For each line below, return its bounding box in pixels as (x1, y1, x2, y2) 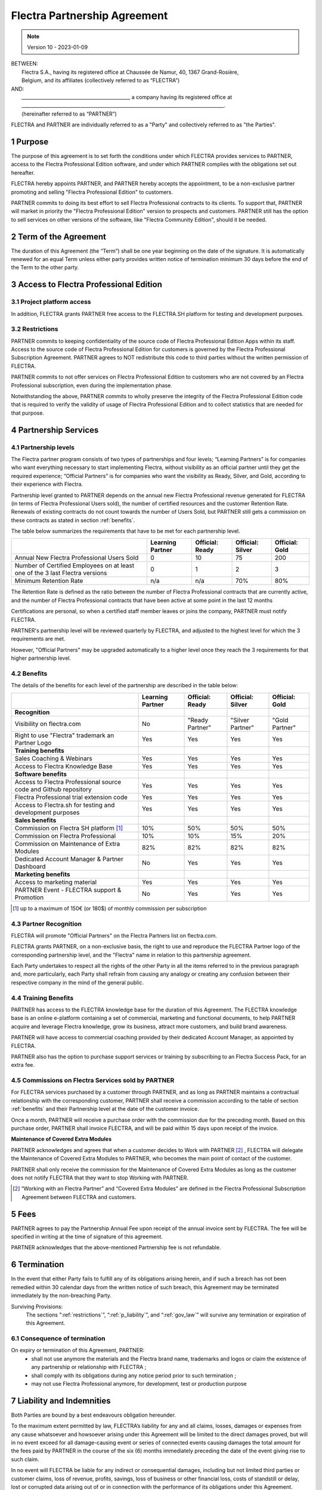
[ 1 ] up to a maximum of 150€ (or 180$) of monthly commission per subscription (13, 905, 207, 912)
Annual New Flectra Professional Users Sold (14, 554, 139, 562)
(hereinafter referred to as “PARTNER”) (21, 110, 117, 117)
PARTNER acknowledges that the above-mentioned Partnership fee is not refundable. (11, 1244, 221, 1251)
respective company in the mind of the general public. (11, 979, 144, 986)
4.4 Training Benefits (11, 994, 74, 1002)
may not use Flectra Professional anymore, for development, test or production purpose (31, 1380, 247, 1387)
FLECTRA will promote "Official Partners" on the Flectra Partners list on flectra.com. (11, 932, 218, 939)
